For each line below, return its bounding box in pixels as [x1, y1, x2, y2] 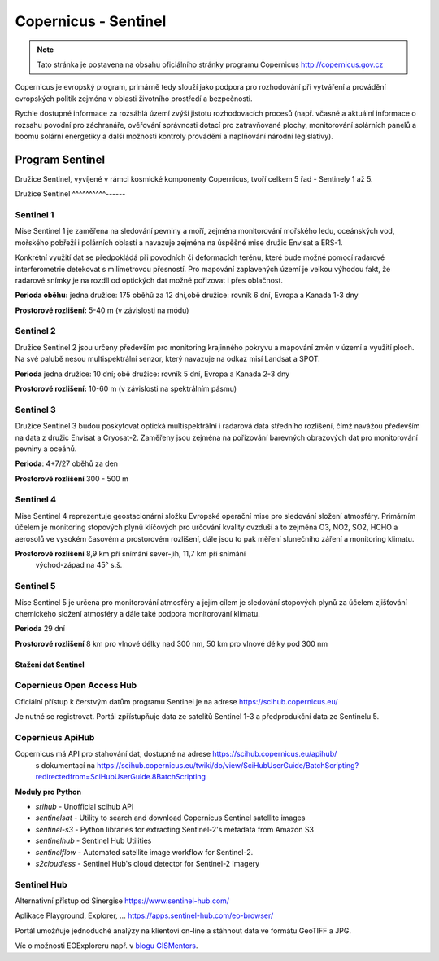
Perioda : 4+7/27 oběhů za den [15, 459, 118, 468]
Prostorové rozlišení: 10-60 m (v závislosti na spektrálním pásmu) [15, 384, 237, 393]
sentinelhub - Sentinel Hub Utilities [35, 836, 152, 846]
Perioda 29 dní [15, 624, 65, 634]
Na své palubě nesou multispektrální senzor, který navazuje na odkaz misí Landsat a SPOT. [15, 354, 320, 364]
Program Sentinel [15, 152, 106, 166]
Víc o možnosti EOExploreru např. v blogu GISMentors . [15, 941, 198, 950]
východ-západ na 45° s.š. [35, 560, 123, 570]
